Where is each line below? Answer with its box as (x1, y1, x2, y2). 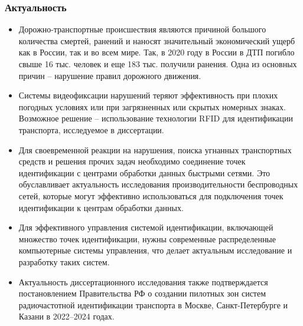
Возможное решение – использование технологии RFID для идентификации (18, 112, 293, 124)
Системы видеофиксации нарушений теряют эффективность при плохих (18, 89, 278, 101)
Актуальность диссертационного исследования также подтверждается (18, 275, 268, 288)
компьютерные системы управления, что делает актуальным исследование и (18, 244, 292, 256)
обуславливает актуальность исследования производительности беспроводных (18, 178, 298, 190)
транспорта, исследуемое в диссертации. (18, 123, 164, 136)
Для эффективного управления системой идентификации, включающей (18, 221, 273, 233)
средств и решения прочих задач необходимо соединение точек (18, 155, 246, 167)
